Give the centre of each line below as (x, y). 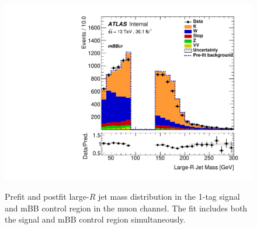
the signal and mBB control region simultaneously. (95, 219)
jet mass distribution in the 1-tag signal (169, 196)
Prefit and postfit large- (47, 196)
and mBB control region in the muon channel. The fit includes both (126, 208)
